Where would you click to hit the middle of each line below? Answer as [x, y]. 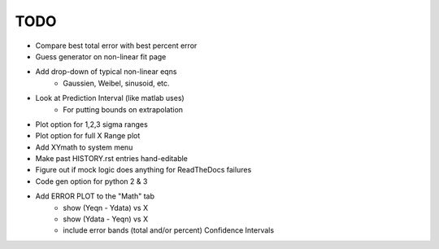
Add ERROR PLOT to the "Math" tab [95, 196]
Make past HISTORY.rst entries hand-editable [112, 159]
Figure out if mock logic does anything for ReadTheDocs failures [143, 170]
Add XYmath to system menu [84, 147]
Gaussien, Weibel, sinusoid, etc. [116, 83]
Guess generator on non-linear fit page [101, 56]
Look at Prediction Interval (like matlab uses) [110, 98]
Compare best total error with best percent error [116, 46]
